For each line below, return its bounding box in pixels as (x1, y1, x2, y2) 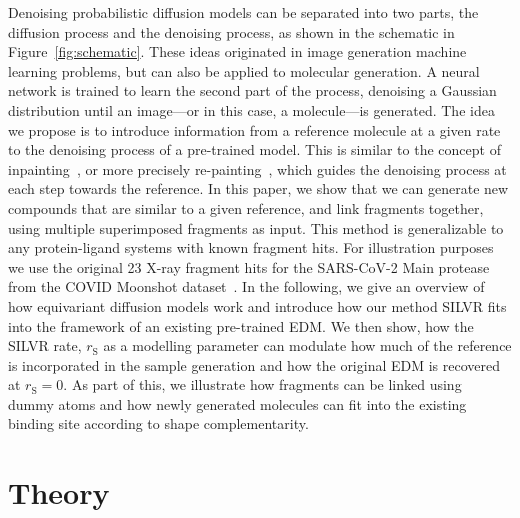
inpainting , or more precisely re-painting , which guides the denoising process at (8, 158, 507, 179)
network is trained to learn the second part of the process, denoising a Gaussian (8, 80, 497, 101)
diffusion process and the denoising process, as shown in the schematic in (8, 21, 455, 42)
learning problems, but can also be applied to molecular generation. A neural (8, 60, 480, 81)
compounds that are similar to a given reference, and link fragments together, (8, 197, 484, 218)
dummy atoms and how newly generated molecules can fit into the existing (8, 393, 467, 414)
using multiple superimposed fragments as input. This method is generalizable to (8, 217, 504, 238)
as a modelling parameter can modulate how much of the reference (103, 335, 512, 356)
